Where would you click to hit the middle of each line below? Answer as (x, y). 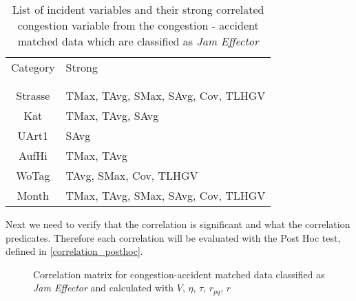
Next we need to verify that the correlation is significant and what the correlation (178, 224)
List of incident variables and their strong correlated (138, 9)
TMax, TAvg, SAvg (112, 115)
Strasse (33, 95)
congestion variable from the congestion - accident (138, 25)
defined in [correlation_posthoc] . (74, 251)
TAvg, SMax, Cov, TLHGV (132, 175)
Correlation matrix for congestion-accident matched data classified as (179, 274)
